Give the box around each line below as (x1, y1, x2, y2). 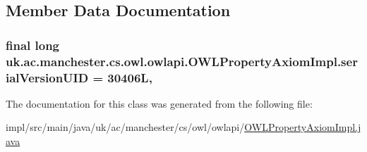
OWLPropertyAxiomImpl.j (244, 120, 361, 134)
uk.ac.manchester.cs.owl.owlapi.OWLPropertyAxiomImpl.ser (6, 52, 358, 70)
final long (6, 36, 60, 53)
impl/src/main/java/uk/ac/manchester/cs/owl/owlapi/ (6, 120, 245, 134)
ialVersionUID (6, 68, 89, 86)
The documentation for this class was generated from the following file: (6, 96, 313, 110)
